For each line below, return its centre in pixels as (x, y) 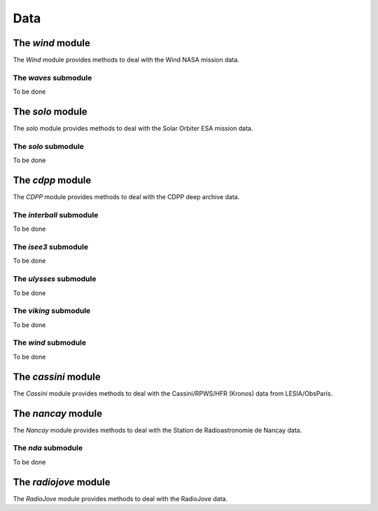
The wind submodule (50, 343)
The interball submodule (56, 215)
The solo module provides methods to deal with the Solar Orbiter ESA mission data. (133, 129)
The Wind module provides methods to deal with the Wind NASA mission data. (126, 60)
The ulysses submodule (55, 279)
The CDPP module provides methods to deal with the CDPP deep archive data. (126, 197)
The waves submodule (52, 78)
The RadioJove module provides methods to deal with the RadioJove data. (120, 498)
